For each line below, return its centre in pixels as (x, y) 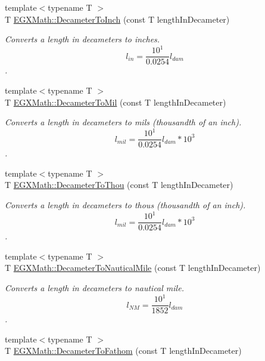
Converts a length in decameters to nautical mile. (94, 288)
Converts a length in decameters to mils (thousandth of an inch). (123, 122)
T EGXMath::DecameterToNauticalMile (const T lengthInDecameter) (133, 268)
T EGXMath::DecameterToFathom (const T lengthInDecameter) (123, 351)
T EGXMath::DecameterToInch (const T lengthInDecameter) (117, 19)
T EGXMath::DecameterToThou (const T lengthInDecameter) (119, 185)
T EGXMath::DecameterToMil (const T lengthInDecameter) (116, 102)
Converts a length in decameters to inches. (82, 39)
